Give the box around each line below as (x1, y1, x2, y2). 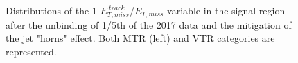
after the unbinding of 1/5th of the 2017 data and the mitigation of (6, 17, 292, 32)
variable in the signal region (167, 3, 286, 17)
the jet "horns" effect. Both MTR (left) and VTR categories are (6, 31, 275, 45)
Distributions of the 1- (6, 3, 100, 17)
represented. (6, 44, 57, 58)
